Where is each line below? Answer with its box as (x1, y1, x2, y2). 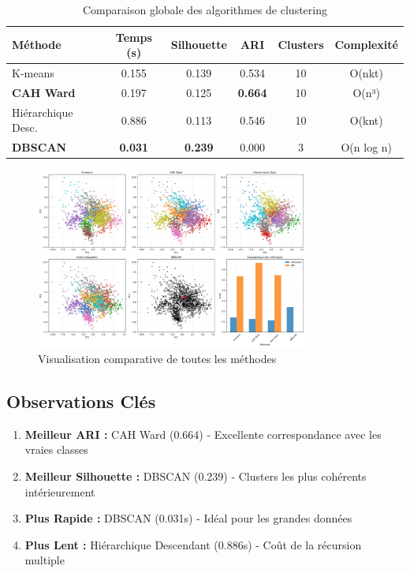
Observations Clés (6, 389, 156, 414)
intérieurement (24, 483, 95, 500)
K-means (12, 65, 54, 81)
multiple (24, 552, 65, 568)
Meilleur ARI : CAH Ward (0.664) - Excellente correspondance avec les (24, 425, 382, 442)
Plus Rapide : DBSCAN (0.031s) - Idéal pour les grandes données (24, 510, 352, 526)
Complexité (334, 36, 398, 53)
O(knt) (349, 111, 383, 128)
